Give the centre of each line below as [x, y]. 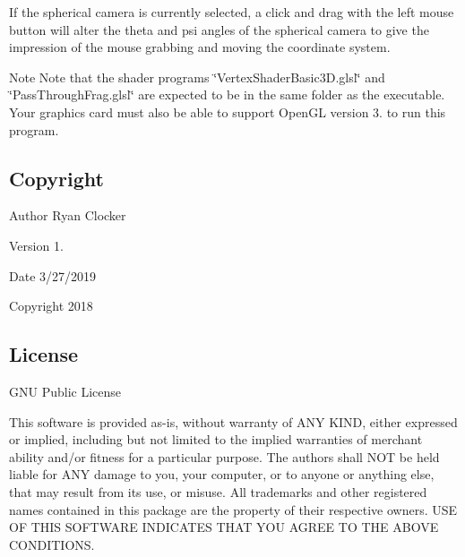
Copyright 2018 [51, 306]
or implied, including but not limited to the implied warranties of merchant [216, 439]
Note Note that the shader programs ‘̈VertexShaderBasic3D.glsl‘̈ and [197, 77]
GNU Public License [65, 391]
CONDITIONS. [52, 544]
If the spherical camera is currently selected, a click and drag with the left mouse [232, 12]
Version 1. [36, 245]
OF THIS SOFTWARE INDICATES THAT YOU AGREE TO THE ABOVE [224, 527]
